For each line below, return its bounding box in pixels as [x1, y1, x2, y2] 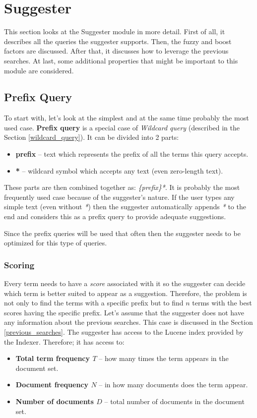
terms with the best [192, 298, 252, 308]
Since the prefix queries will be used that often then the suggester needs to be [4, 228, 241, 238]
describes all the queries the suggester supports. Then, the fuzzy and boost [4, 36, 232, 46]
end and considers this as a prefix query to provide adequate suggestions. [4, 211, 226, 222]
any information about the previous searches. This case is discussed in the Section [4, 317, 253, 327]
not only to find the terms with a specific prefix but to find [4, 298, 184, 308]
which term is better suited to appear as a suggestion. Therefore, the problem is [4, 288, 247, 298]
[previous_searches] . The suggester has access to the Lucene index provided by [4, 327, 244, 337]
